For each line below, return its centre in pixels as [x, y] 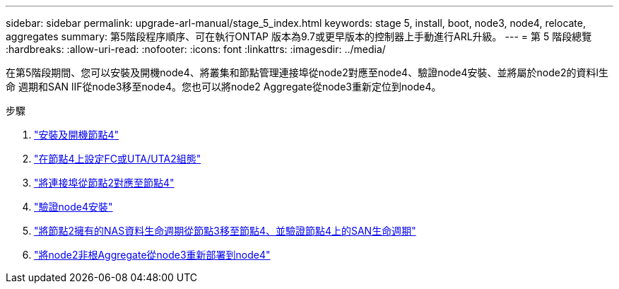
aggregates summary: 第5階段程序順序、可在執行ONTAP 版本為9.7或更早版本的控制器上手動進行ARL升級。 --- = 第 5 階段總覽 [299, 36]
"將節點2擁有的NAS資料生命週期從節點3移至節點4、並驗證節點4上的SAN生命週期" [225, 231]
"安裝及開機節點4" [77, 135]
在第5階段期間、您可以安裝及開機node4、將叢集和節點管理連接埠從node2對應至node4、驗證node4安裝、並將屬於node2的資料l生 [307, 72]
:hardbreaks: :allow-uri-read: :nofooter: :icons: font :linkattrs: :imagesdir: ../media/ [196, 49]
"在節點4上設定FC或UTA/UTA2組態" [118, 159]
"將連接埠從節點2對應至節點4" [104, 183]
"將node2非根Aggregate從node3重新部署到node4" [152, 255]
